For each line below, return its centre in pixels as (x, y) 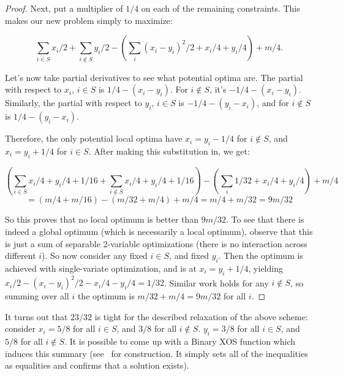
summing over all (37, 296)
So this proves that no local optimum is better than (102, 219)
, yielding (266, 268)
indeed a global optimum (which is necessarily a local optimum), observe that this (159, 232)
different (21, 255)
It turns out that (36, 316)
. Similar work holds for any (216, 282)
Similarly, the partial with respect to (73, 103)
